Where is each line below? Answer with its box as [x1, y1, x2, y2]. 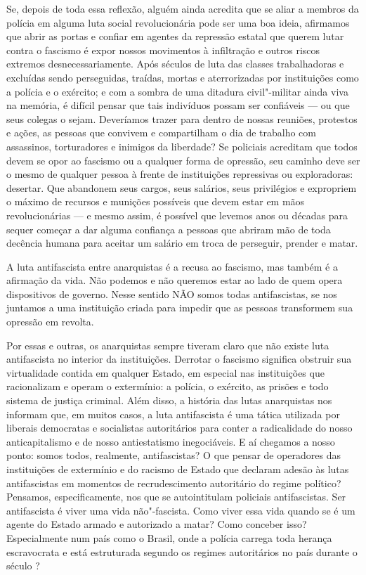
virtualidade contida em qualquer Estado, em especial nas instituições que [6, 365, 325, 380]
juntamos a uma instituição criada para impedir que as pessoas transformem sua [6, 300, 353, 315]
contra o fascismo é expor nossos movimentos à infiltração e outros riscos [6, 42, 320, 57]
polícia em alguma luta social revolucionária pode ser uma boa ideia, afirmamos [6, 15, 350, 30]
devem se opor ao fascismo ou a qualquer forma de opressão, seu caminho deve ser [6, 153, 360, 167]
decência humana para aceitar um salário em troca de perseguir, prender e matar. [6, 235, 358, 250]
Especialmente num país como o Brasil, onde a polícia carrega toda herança [6, 530, 332, 545]
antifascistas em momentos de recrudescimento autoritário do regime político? [6, 475, 341, 490]
